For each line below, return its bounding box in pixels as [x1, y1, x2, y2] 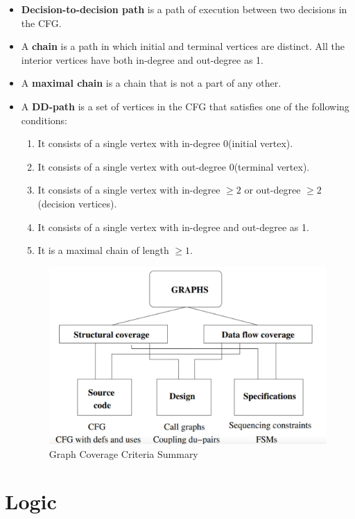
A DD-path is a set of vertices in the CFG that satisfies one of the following [21, 99, 349, 113]
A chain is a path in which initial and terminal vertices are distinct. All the [21, 39, 345, 53]
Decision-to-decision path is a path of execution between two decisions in [21, 2, 347, 16]
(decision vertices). [37, 196, 117, 210]
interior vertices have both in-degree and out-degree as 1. [21, 52, 263, 67]
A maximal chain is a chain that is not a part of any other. [21, 76, 282, 90]
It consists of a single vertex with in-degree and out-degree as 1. [37, 219, 309, 234]
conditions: [21, 112, 68, 127]
